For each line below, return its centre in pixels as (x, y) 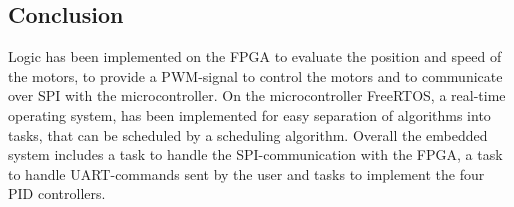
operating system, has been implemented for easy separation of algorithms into (249, 114)
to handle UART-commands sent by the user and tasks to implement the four (246, 173)
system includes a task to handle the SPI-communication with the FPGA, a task (255, 154)
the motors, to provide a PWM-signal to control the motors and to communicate (255, 75)
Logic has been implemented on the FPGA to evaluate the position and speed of (255, 56)
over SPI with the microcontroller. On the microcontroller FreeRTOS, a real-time (257, 95)
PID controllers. (57, 193)
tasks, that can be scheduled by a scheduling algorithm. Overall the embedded (248, 134)
